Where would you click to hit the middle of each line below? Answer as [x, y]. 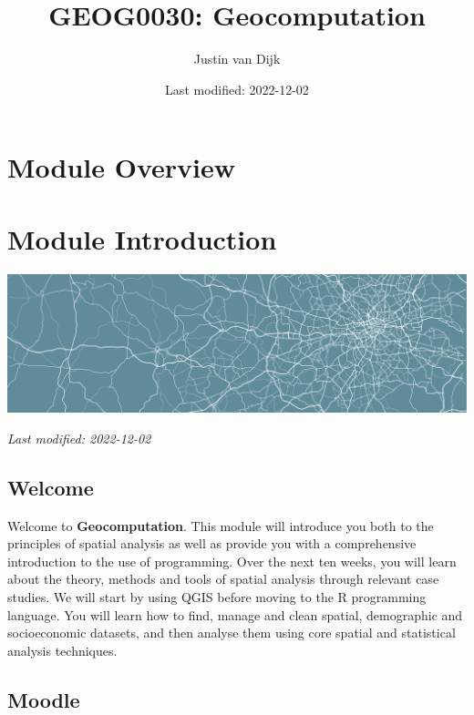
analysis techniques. [62, 650]
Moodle [44, 699]
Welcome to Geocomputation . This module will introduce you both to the [221, 525]
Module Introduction [142, 238]
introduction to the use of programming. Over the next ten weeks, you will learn [232, 561]
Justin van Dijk [237, 59]
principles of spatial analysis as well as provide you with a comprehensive [212, 543]
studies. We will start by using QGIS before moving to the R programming [217, 596]
